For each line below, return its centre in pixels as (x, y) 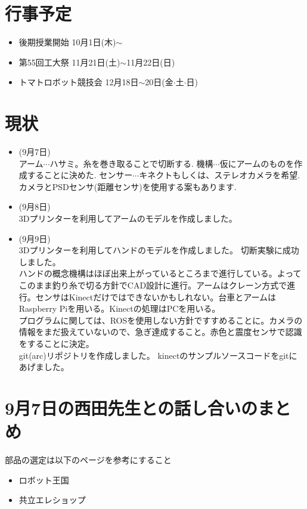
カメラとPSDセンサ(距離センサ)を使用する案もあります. (128, 186)
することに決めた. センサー (80, 175)
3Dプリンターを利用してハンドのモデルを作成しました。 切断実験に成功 (159, 250)
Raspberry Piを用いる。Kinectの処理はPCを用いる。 (120, 308)
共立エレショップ (52, 500)
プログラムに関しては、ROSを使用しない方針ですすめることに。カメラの (161, 320)
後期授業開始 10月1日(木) (67, 42)
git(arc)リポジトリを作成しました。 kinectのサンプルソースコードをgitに (158, 355)
